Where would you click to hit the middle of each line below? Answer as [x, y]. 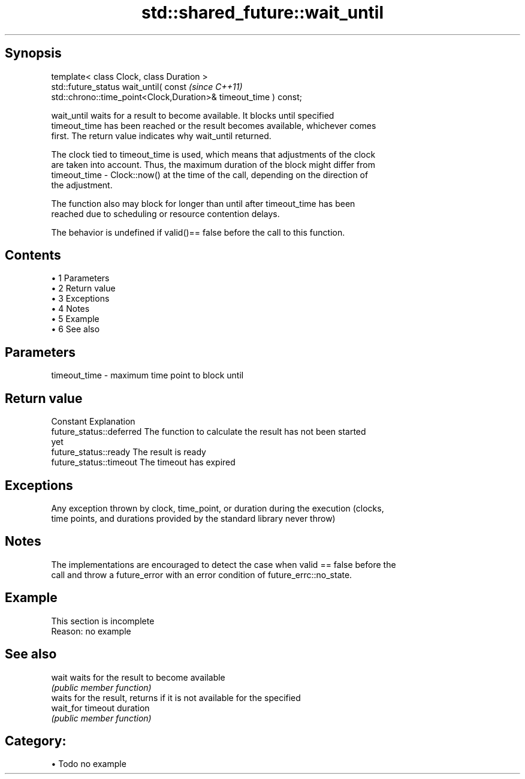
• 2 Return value [83, 288]
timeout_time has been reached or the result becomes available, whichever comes [214, 125]
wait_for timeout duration [100, 708]
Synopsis [33, 53]
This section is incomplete [103, 621]
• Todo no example [89, 764]
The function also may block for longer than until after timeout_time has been [203, 203]
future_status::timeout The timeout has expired [143, 462]
